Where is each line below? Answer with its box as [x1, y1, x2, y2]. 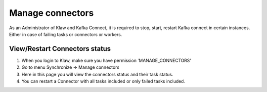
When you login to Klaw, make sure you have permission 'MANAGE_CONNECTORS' [21, 57, 191, 63]
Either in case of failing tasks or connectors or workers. [9, 31, 122, 37]
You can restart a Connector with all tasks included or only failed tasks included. [21, 78, 185, 84]
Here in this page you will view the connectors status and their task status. [21, 71, 174, 77]
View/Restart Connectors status [9, 45, 111, 53]
